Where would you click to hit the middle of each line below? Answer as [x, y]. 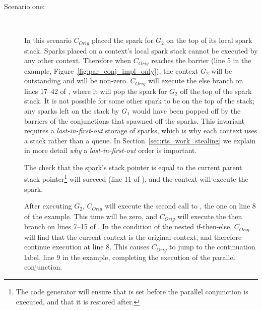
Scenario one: [24, 6]
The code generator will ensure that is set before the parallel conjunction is [132, 291]
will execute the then [210, 216]
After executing [48, 206]
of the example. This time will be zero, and [91, 216]
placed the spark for [123, 40]
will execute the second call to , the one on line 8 [180, 206]
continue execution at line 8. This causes [87, 247]
